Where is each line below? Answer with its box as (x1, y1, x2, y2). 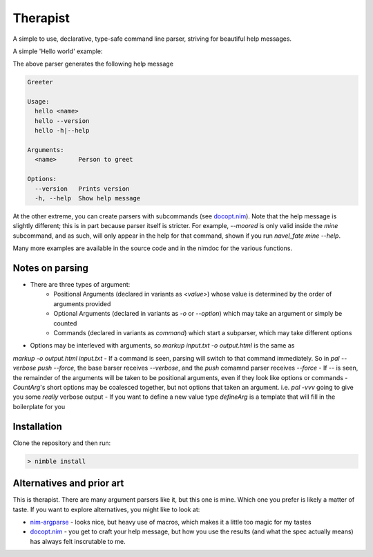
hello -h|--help (35, 126, 90, 135)
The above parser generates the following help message (12, 59, 174, 68)
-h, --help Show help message (35, 194, 141, 202)
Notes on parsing (12, 262, 89, 274)
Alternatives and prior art (12, 478, 124, 489)
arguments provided (53, 299, 111, 308)
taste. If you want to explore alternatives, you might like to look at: (12, 505, 200, 513)
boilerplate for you (12, 402, 66, 410)
